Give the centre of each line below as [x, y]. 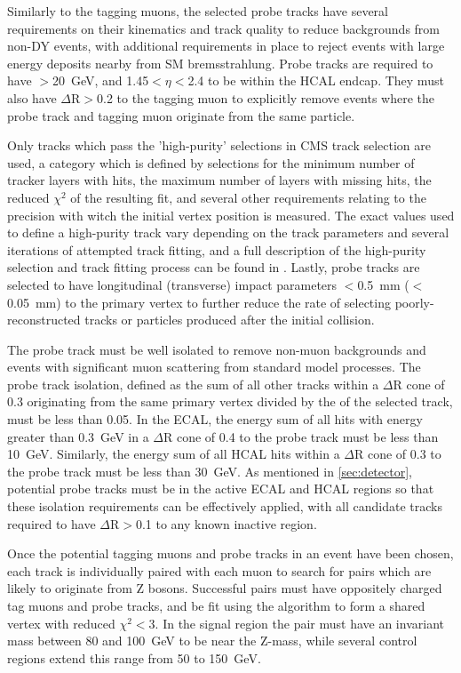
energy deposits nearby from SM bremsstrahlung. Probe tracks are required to [220, 63]
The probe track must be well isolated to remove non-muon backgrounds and [217, 349]
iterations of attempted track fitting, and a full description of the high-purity [217, 249]
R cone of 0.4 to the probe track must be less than [301, 436]
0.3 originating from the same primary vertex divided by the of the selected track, [230, 401]
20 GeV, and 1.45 [100, 80]
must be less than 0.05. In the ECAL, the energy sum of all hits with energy [215, 419]
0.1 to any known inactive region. [226, 523]
